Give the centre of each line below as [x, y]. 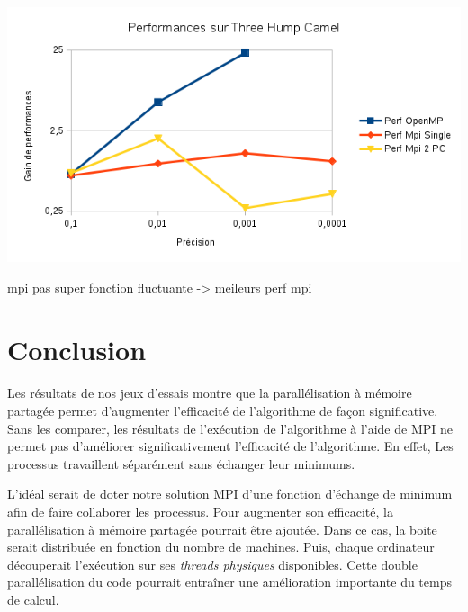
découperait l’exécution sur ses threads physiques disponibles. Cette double [212, 564]
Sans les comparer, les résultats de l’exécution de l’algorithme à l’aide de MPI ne [230, 428]
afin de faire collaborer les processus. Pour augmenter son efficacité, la [200, 511]
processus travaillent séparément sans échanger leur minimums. [181, 463]
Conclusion [77, 349]
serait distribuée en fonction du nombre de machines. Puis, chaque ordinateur [221, 547]
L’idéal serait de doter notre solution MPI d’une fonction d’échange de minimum [230, 494]
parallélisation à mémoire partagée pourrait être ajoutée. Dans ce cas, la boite [222, 529]
